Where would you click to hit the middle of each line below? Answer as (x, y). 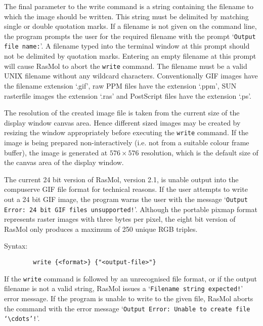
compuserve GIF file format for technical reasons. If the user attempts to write (126, 189)
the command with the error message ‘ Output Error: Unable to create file (127, 308)
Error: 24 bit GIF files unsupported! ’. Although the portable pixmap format (131, 209)
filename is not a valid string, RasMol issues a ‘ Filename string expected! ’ (124, 288)
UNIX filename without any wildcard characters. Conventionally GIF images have (131, 76)
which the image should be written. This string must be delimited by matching (126, 16)
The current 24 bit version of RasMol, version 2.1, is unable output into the (121, 179)
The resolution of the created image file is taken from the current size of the (122, 113)
